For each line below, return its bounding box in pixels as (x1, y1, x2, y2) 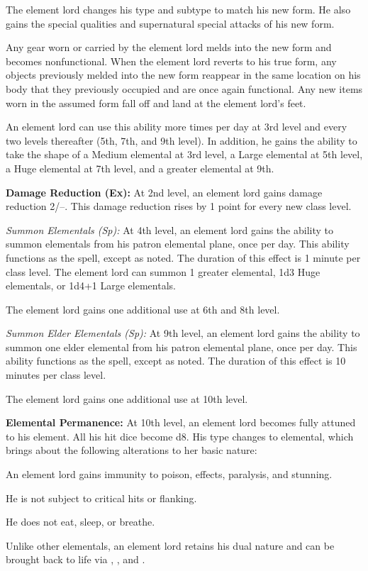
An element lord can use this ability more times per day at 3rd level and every (6, 119, 347, 134)
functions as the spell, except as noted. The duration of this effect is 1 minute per (6, 250, 361, 265)
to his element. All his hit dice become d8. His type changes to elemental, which (6, 428, 354, 443)
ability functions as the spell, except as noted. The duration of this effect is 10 (6, 353, 346, 368)
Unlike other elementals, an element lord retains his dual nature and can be (6, 538, 335, 553)
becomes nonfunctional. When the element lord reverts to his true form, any (6, 53, 337, 68)
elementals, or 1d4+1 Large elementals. (6, 278, 176, 293)
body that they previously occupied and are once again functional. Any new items (6, 81, 363, 96)
